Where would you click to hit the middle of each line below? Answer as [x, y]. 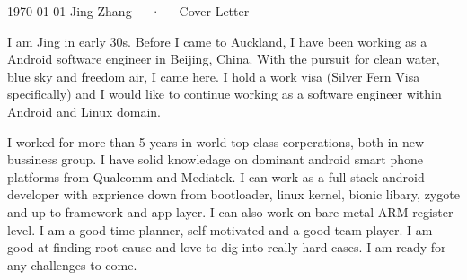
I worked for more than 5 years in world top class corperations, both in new [216, 141]
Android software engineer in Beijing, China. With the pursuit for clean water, [224, 59]
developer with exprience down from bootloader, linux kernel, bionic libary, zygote [233, 194]
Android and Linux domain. [84, 111]
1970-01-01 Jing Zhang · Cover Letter [128, 11]
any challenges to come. [72, 264]
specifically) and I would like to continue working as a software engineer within [225, 94]
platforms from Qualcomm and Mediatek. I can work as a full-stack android [216, 176]
